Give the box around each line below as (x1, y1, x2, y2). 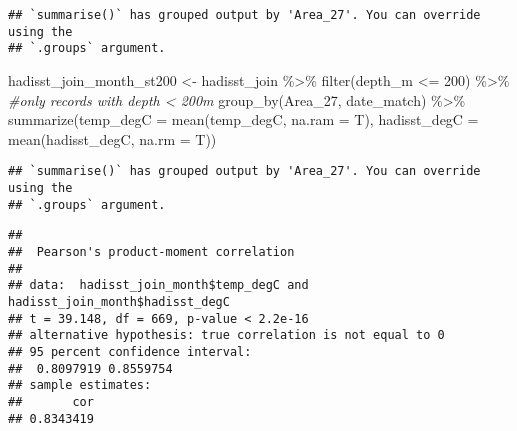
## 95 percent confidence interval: (8, 344, 252, 359)
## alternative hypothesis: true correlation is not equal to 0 (8, 328, 445, 343)
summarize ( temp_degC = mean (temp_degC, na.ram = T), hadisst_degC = (8, 109, 479, 130)
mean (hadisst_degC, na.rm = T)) (8, 128, 217, 149)
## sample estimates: (8, 378, 152, 393)
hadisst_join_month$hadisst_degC (8, 294, 230, 309)
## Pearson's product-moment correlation (8, 244, 295, 259)
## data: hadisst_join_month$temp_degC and (8, 278, 309, 293)
